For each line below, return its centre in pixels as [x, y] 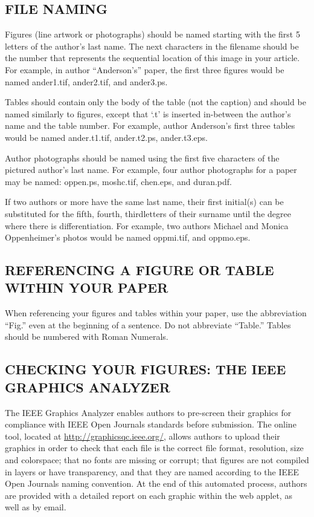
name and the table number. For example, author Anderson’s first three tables [150, 125]
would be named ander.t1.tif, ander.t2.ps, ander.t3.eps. [106, 137]
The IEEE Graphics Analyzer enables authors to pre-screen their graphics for [148, 412]
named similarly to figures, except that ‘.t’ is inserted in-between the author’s [148, 113]
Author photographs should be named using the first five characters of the [142, 158]
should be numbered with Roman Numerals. [87, 337]
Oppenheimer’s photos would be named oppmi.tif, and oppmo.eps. [128, 237]
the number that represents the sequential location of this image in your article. [152, 58]
